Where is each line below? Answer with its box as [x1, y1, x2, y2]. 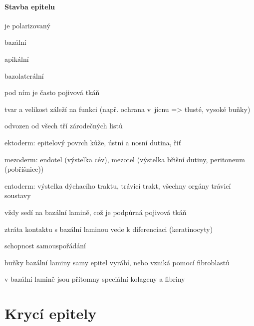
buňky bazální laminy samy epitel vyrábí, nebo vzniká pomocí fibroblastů [4, 257, 230, 267]
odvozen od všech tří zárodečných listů [4, 120, 123, 131]
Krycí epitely [4, 303, 97, 324]
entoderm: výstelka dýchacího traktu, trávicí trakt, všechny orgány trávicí [4, 180, 231, 191]
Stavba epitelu [4, 1, 55, 11]
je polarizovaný [4, 20, 50, 30]
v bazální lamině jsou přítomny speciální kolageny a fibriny [4, 274, 185, 284]
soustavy [4, 190, 31, 201]
